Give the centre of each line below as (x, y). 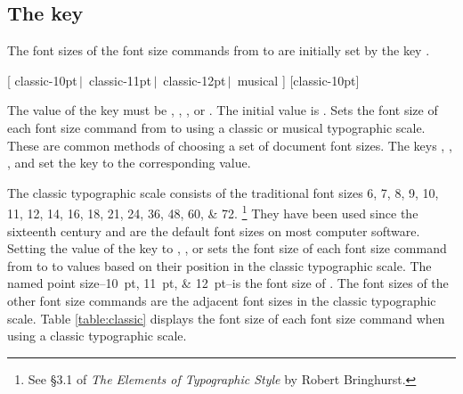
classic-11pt (120, 80)
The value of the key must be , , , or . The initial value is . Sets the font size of (223, 110)
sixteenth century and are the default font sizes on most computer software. (214, 230)
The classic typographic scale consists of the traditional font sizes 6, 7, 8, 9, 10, (223, 192)
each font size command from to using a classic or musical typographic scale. (216, 127)
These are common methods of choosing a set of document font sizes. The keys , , (230, 145)
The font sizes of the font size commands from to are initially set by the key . (219, 50)
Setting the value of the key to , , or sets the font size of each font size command (227, 248)
